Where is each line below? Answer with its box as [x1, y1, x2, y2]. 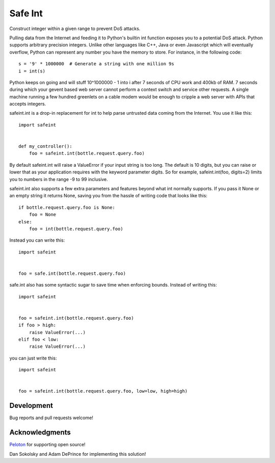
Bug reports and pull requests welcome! [9, 415, 94, 421]
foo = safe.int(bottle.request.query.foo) [18, 270, 126, 276]
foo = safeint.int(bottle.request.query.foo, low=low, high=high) [18, 388, 188, 394]
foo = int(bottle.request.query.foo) [29, 226, 123, 231]
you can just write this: [9, 355, 57, 361]
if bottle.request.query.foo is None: [18, 204, 116, 210]
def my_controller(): [18, 143, 72, 149]
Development [9, 401, 53, 410]
